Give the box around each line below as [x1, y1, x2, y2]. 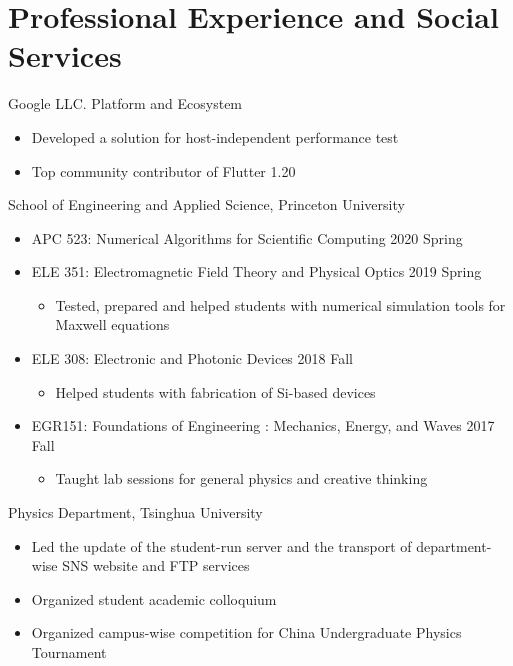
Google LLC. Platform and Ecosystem [8, 93, 243, 114]
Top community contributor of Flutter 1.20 [31, 160, 296, 181]
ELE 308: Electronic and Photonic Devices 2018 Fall [31, 348, 353, 369]
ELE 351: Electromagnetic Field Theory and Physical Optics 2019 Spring [31, 261, 482, 282]
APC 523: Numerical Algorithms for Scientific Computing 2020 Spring [31, 227, 463, 248]
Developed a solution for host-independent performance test [31, 126, 399, 147]
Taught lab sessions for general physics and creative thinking [55, 468, 428, 489]
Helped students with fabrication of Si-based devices [55, 381, 376, 402]
